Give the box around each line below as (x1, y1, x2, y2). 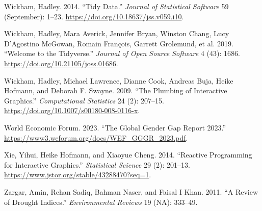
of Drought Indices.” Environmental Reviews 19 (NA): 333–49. (4, 196, 198, 207)
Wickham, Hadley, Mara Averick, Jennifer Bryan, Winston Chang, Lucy (4, 28, 229, 39)
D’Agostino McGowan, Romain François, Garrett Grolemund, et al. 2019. (4, 38, 233, 48)
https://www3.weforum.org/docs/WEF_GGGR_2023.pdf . (4, 132, 188, 143)
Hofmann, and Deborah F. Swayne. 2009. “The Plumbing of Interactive (4, 85, 227, 96)
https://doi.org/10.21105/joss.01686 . (4, 58, 118, 68)
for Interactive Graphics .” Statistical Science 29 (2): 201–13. (4, 159, 190, 170)
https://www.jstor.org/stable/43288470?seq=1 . (4, 169, 151, 180)
